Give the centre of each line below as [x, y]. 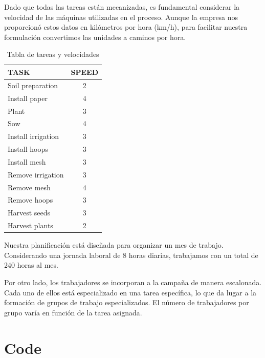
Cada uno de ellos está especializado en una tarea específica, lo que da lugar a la [130, 292]
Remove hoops [30, 200]
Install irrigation [34, 136]
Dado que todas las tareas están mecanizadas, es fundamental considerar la [122, 7]
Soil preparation [33, 85]
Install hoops [28, 149]
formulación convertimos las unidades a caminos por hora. [95, 37]
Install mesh [27, 161]
